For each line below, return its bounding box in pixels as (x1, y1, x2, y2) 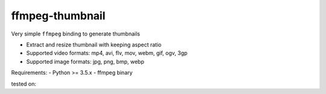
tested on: (11, 80, 36, 87)
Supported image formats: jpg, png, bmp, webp (26, 58, 144, 65)
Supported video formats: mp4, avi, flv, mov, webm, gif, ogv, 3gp (26, 49, 188, 57)
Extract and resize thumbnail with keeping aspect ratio (26, 41, 162, 48)
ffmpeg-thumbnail (11, 9, 106, 22)
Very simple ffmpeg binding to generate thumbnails (11, 30, 140, 37)
